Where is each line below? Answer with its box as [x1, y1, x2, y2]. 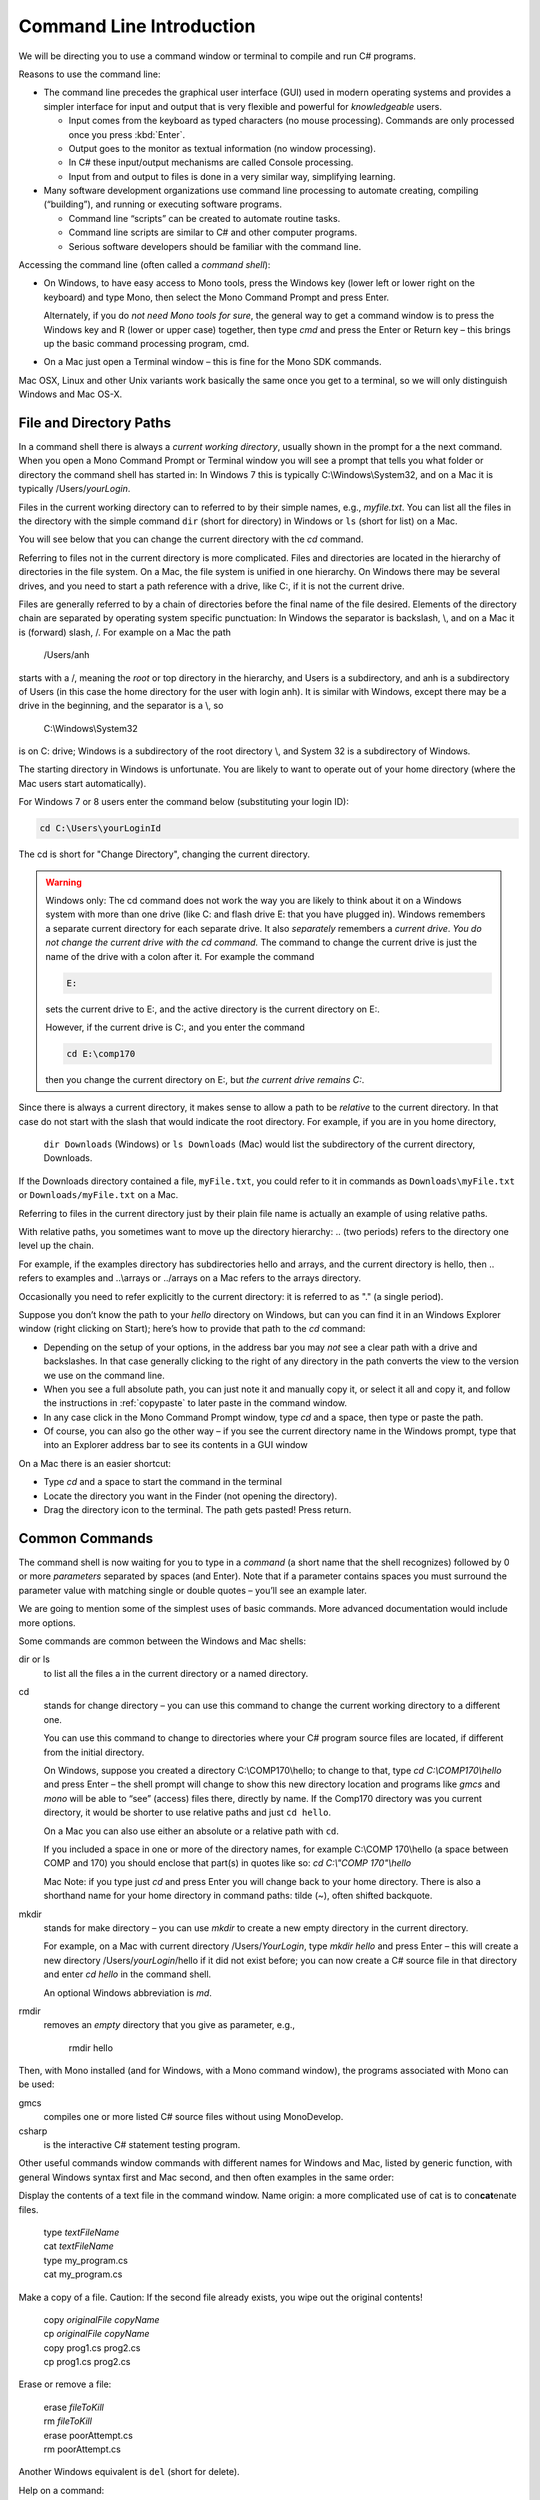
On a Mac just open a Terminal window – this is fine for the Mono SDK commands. [43, 356, 382, 368]
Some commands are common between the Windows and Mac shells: [18, 1635, 307, 1647]
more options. [18, 1616, 76, 1629]
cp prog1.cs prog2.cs [43, 2356, 131, 2368]
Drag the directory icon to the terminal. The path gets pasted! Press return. [43, 1504, 352, 1516]
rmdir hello [68, 2041, 114, 2054]
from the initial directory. [43, 1746, 145, 1758]
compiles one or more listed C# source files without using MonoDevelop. [43, 2111, 344, 2123]
